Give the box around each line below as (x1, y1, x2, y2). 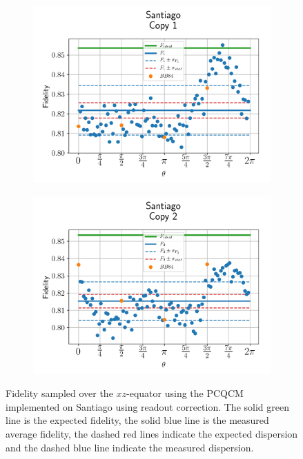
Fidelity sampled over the (6, 386, 113, 400)
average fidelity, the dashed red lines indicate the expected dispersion (6, 426, 298, 440)
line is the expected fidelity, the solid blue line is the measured (6, 413, 269, 427)
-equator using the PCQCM (126, 386, 244, 400)
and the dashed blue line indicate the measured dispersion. (6, 440, 254, 454)
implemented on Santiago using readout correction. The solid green (6, 399, 289, 414)
